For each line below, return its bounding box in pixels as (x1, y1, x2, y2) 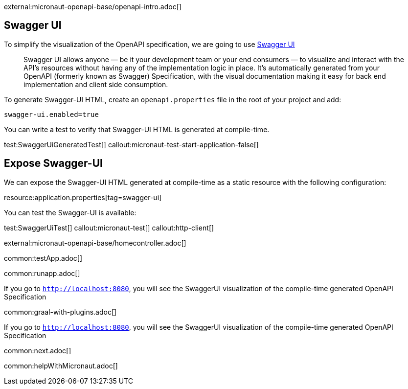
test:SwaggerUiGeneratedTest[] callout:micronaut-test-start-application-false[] (4, 140, 259, 149)
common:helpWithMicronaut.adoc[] (4, 361, 118, 370)
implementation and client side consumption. (23, 80, 168, 89)
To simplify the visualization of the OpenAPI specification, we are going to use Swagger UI (4, 40, 295, 48)
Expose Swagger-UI (4, 157, 103, 170)
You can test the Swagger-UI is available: (4, 208, 136, 217)
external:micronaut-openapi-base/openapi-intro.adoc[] (4, 2, 181, 11)
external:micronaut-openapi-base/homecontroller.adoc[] (4, 238, 186, 247)
